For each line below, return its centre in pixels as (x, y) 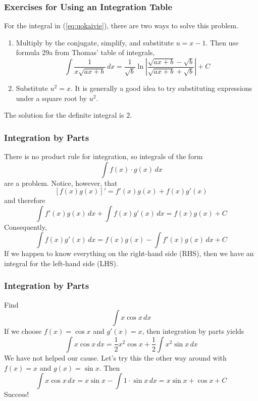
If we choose (23, 331)
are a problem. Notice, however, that (61, 183)
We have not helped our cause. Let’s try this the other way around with (115, 357)
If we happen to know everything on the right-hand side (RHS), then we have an (129, 253)
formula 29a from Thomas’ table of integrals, (85, 52)
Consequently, (25, 227)
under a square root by (51, 98)
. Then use (222, 42)
